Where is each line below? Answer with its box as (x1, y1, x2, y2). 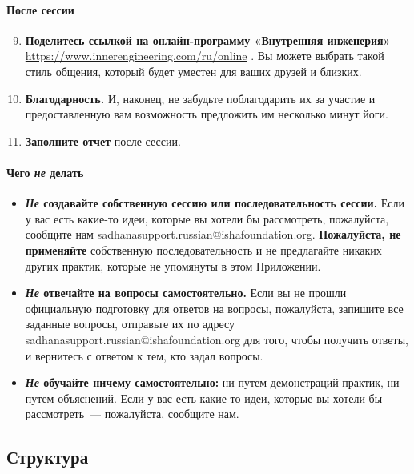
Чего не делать (6, 163, 84, 180)
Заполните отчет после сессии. (25, 132, 181, 149)
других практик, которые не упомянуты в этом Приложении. (25, 257, 321, 274)
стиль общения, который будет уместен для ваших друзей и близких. (25, 62, 362, 79)
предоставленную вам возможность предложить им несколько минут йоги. (25, 106, 388, 123)
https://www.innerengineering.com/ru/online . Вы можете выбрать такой (25, 47, 384, 64)
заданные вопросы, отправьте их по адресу (25, 315, 235, 332)
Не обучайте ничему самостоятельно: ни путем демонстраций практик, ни (25, 374, 400, 391)
